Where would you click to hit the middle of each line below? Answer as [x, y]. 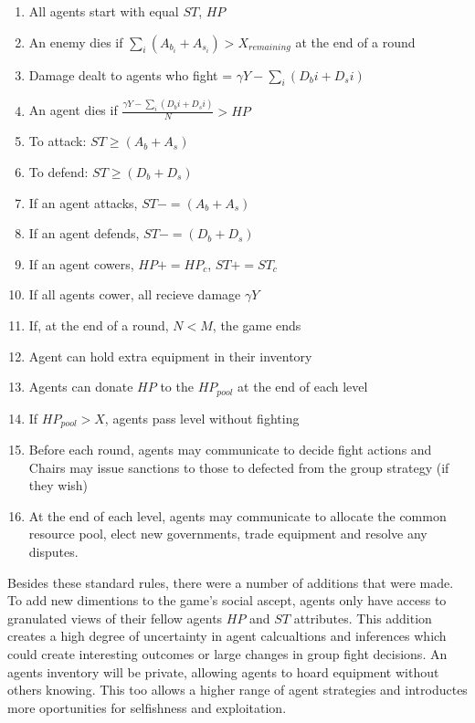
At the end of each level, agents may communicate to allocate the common [237, 515]
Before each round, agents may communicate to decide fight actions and [230, 450]
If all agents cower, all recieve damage [135, 294]
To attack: [58, 141]
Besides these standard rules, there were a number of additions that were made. [231, 582]
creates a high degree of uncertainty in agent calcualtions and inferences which [227, 636]
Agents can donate [81, 387]
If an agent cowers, [81, 263]
